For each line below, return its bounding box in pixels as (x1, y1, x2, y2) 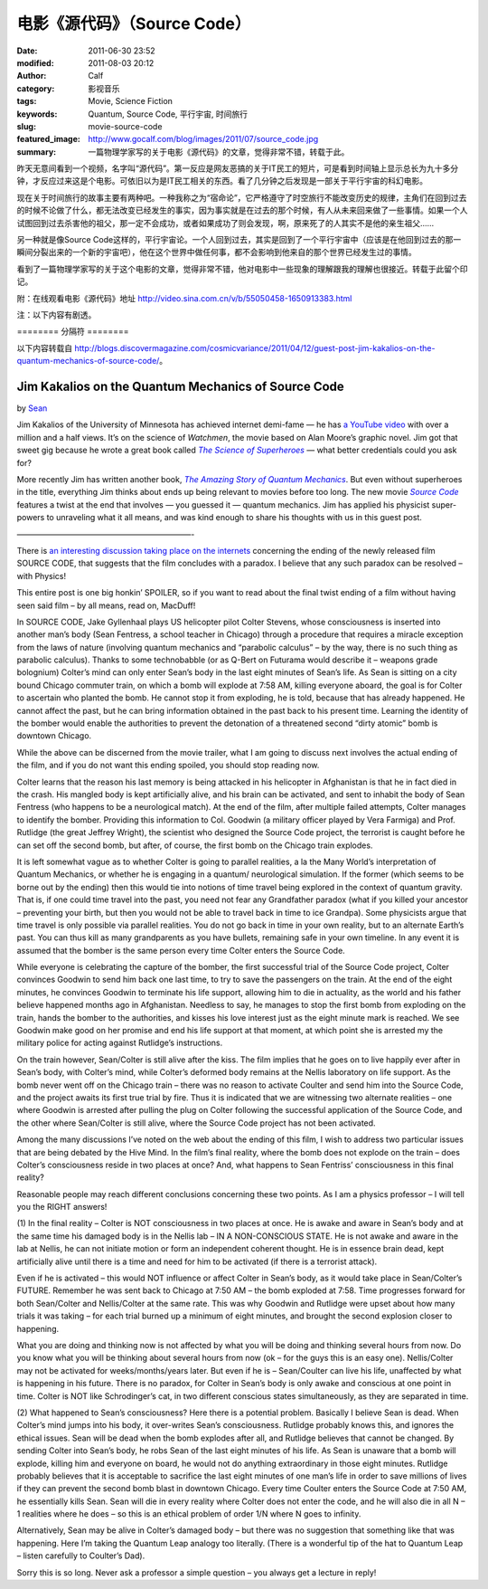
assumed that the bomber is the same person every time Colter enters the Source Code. (16, 945, 345, 956)
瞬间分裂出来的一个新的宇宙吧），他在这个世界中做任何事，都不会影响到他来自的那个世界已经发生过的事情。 (16, 247, 417, 258)
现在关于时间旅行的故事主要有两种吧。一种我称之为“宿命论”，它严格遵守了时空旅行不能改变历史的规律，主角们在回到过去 (16, 192, 467, 203)
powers (16, 512, 45, 523)
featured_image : (16, 134, 80, 145)
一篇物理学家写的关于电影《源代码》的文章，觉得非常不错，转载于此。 (88, 146, 350, 157)
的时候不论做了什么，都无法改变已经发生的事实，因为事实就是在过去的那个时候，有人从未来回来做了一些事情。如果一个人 (16, 205, 468, 216)
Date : (16, 45, 38, 56)
